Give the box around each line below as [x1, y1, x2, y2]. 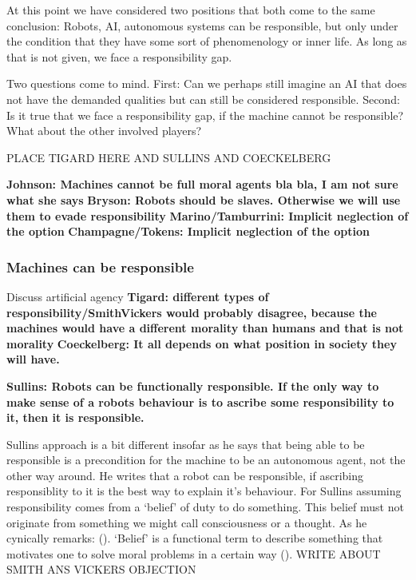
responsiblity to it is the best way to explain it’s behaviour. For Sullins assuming [6, 483, 402, 499]
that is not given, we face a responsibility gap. [6, 48, 232, 65]
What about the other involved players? [6, 122, 202, 139]
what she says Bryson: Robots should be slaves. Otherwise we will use [6, 191, 401, 208]
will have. [6, 351, 60, 367]
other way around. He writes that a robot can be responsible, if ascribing [6, 467, 364, 483]
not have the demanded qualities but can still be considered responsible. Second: [6, 90, 400, 107]
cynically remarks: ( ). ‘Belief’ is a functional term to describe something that [6, 530, 383, 546]
